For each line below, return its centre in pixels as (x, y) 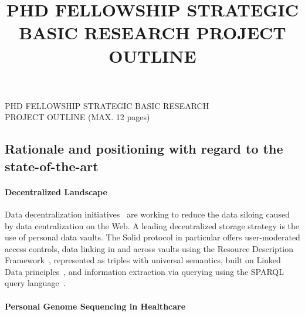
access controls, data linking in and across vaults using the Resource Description (149, 248)
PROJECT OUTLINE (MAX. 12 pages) (77, 117)
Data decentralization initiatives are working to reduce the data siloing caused (147, 214)
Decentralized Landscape (56, 191)
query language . (35, 283)
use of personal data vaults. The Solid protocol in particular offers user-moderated (152, 237)
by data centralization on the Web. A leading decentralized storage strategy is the (152, 225)
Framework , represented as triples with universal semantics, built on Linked (143, 260)
